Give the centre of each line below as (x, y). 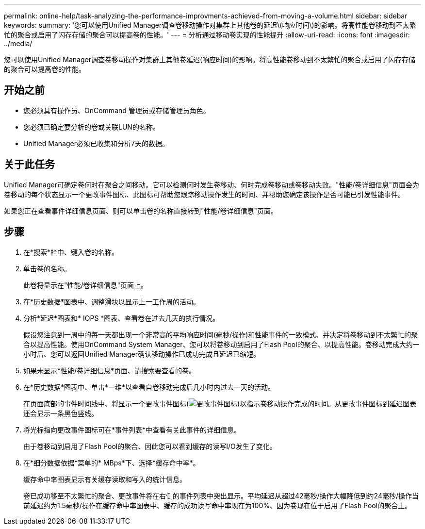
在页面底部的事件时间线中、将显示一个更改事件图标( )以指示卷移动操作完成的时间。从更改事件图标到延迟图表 (220, 403)
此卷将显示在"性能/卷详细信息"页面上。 (86, 285)
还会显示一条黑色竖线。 (61, 413)
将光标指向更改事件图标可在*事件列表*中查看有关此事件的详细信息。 (132, 430)
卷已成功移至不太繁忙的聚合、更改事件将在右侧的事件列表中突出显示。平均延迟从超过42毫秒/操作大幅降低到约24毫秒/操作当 (221, 496)
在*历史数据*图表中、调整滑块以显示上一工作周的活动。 (112, 301)
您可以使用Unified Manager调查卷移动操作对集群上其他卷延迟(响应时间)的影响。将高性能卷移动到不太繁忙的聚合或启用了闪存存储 (210, 59)
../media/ (18, 43)
